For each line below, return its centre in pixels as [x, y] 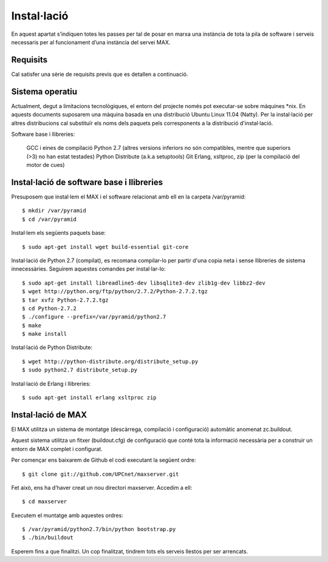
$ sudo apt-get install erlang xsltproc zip [90, 398]
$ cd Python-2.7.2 [50, 308]
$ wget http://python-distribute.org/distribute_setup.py [110, 361]
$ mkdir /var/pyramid [54, 211]
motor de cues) [46, 165]
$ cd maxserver [45, 502]
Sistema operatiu [44, 91]
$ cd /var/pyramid [50, 219]
